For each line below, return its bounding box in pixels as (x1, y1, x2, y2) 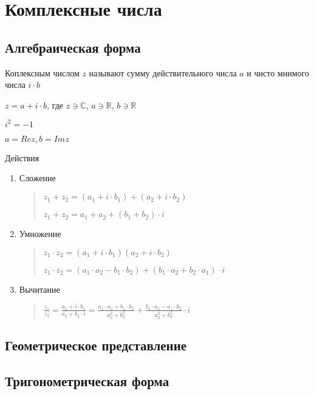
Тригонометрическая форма (5, 372, 169, 390)
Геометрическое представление (5, 336, 187, 355)
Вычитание (19, 282, 60, 295)
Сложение (19, 172, 56, 184)
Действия (5, 151, 39, 164)
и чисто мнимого (247, 66, 309, 79)
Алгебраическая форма (5, 38, 141, 56)
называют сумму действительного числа (89, 66, 237, 79)
